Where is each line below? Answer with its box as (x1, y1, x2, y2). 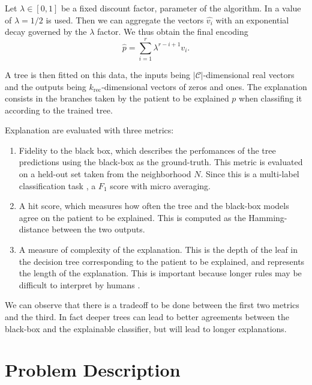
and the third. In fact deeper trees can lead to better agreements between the (5, 311, 289, 323)
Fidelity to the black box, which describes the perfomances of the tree (19, 144, 276, 156)
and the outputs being (5, 80, 86, 92)
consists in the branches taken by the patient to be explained (5, 92, 229, 105)
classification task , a (19, 179, 96, 192)
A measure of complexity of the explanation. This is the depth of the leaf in (19, 243, 298, 256)
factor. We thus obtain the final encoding (97, 25, 248, 38)
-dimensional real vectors (203, 68, 295, 80)
